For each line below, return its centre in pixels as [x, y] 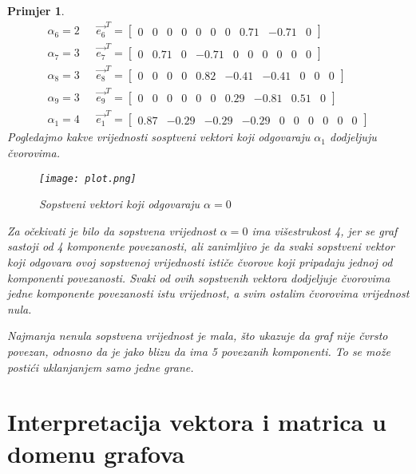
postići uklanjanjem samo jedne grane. [101, 367]
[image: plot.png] [88, 178]
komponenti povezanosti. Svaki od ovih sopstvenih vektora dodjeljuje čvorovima [199, 277]
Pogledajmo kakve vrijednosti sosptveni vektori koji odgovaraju [159, 137]
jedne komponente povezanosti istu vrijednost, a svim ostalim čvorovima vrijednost [208, 293]
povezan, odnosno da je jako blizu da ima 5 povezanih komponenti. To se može [199, 351]
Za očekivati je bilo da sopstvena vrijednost [112, 230]
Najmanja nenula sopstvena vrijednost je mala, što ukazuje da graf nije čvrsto [198, 336]
